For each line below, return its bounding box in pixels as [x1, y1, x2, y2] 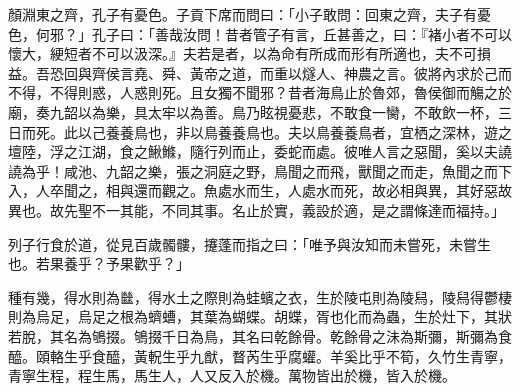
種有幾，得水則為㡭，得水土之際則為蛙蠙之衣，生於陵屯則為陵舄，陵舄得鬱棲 [8, 286, 512, 307]
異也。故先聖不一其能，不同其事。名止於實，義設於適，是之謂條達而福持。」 [8, 199, 505, 220]
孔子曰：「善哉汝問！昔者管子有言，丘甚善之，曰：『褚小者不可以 [91, 23, 512, 44]
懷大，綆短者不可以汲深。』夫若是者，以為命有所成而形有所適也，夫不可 [8, 43, 477, 64]
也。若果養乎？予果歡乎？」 [8, 253, 190, 274]
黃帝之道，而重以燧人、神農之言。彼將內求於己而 [189, 62, 512, 83]
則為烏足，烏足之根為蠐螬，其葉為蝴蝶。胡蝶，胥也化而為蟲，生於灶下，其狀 [8, 306, 512, 327]
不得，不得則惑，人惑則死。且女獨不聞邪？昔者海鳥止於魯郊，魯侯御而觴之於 [8, 82, 512, 103]
